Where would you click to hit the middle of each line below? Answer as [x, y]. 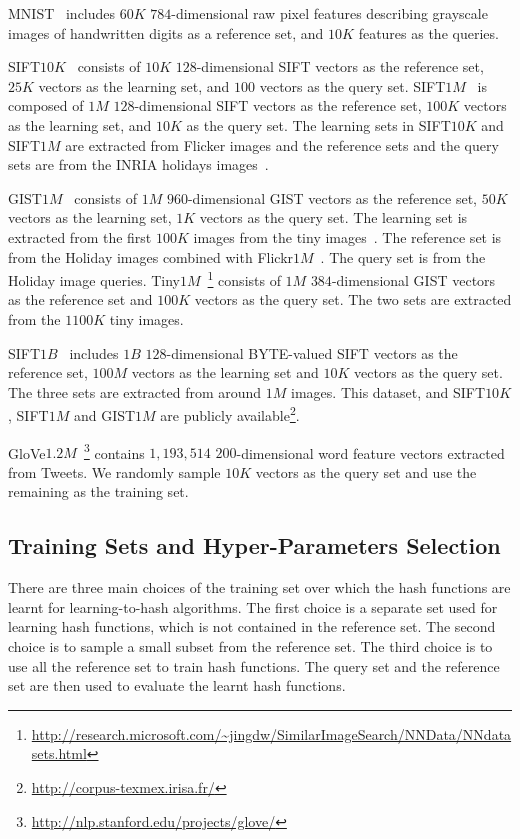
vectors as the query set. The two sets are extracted [353, 299]
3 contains [114, 451]
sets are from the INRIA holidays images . [138, 164]
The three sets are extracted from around [135, 391]
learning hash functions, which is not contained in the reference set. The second [252, 626]
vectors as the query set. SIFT [352, 85]
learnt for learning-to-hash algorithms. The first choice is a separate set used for [253, 606]
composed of [46, 105]
